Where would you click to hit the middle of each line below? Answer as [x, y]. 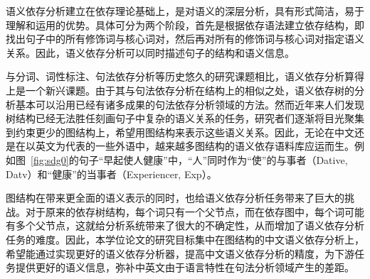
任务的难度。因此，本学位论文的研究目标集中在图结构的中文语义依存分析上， [185, 239]
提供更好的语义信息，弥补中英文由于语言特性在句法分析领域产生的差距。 [185, 267]
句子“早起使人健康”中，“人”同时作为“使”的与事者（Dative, [213, 159]
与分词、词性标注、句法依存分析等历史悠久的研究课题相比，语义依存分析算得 [185, 76]
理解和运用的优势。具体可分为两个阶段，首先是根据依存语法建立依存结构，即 [185, 24]
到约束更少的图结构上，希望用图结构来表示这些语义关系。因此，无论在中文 [180, 132]
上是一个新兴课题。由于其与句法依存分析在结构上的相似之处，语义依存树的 [180, 90]
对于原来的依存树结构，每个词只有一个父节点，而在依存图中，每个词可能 [195, 211]
